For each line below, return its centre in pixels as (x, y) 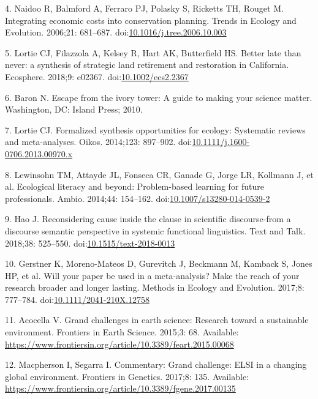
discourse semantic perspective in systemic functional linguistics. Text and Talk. (155, 230)
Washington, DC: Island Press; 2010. (74, 109)
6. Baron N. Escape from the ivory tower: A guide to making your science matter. (159, 97)
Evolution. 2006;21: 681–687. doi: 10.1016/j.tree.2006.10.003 (116, 32)
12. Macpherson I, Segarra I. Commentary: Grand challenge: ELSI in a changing (156, 364)
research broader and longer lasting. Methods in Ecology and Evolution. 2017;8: (155, 287)
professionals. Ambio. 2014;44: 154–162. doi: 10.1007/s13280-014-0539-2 (138, 198)
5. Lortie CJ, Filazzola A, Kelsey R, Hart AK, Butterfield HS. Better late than (153, 52)
